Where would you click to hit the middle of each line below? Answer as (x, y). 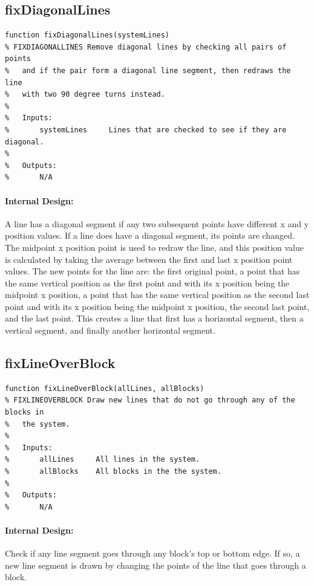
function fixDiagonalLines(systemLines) (87, 35)
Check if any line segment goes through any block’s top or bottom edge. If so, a (152, 553)
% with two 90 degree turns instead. (85, 95)
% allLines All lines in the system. (103, 460)
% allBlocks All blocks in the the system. (113, 472)
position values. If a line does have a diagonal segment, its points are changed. (150, 235)
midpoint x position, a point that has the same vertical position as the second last (157, 295)
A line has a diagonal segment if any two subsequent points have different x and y (157, 223)
